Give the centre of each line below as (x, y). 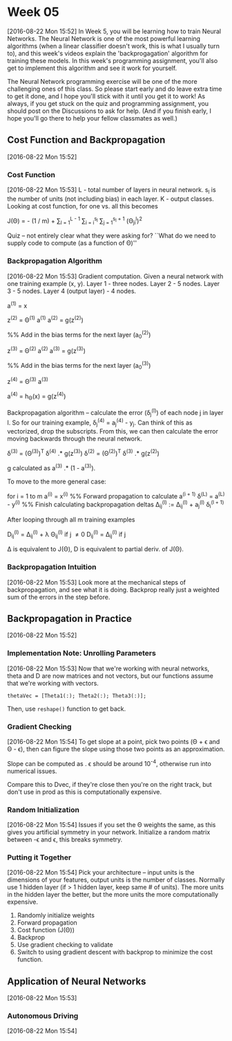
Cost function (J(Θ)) (46, 930)
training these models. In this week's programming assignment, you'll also (113, 60)
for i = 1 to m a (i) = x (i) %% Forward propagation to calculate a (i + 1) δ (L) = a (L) (116, 495)
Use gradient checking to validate (65, 945)
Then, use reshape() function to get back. (67, 709)
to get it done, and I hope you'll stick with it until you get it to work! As (106, 96)
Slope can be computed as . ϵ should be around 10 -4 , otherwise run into (109, 763)
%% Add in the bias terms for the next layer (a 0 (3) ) (79, 366)
